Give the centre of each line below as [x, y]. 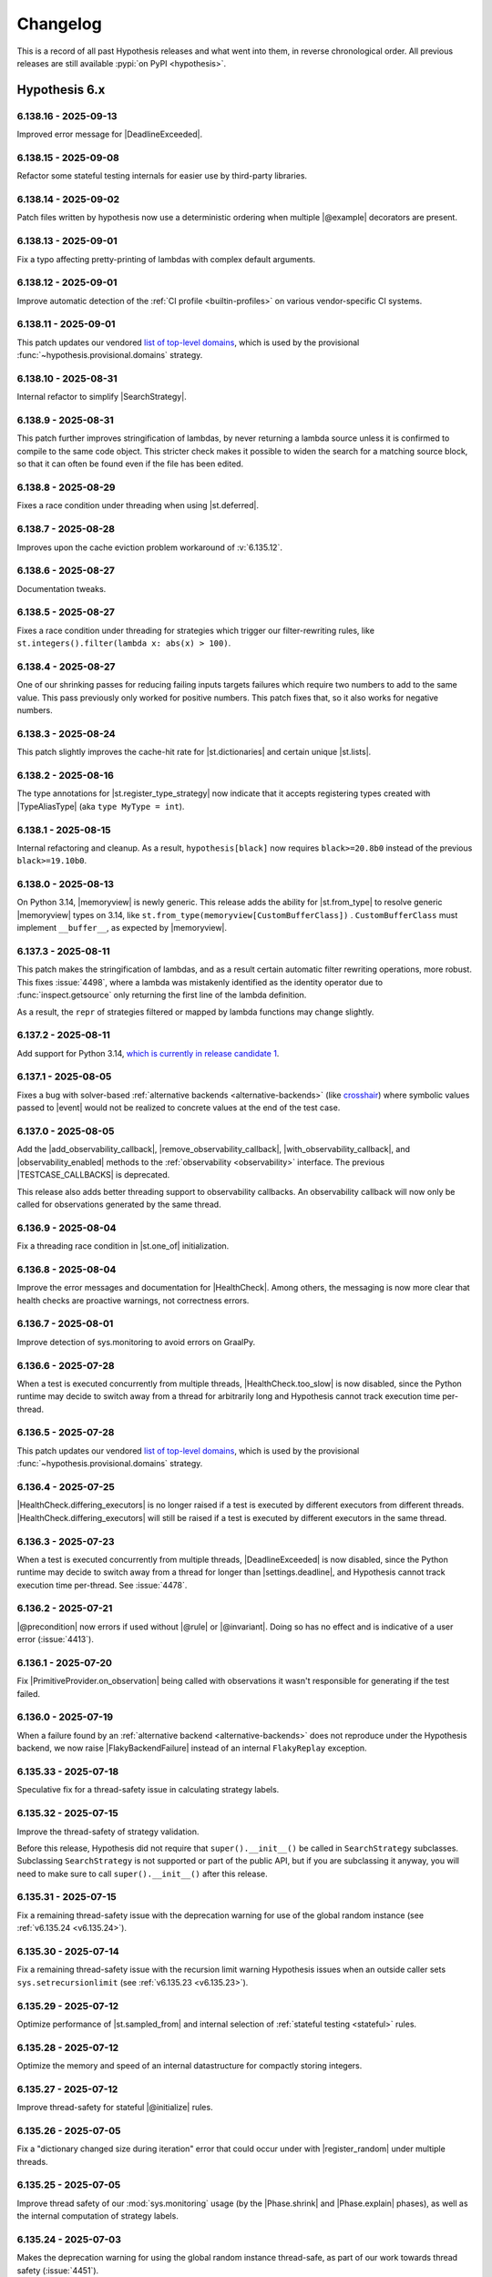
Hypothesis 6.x [61, 90]
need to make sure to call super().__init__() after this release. [142, 1874]
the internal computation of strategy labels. [98, 2216]
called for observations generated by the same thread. [119, 1204]
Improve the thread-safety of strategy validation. [108, 1832]
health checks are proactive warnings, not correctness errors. [133, 1300]
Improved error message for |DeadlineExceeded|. [110, 134]
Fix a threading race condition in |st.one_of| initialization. [123, 1246]
